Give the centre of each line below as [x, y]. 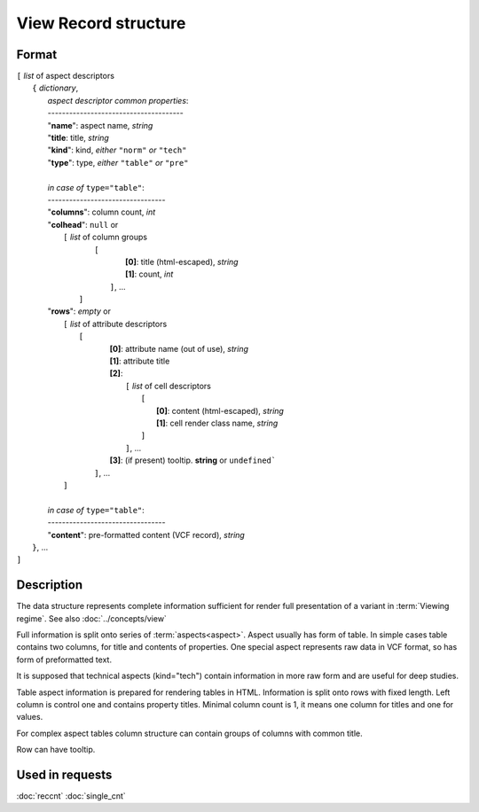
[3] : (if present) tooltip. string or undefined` [193, 460]
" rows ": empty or [79, 311]
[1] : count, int [149, 274]
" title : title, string [79, 138]
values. [30, 717]
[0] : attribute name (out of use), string [179, 348]
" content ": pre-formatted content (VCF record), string [146, 535]
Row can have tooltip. [56, 750]
